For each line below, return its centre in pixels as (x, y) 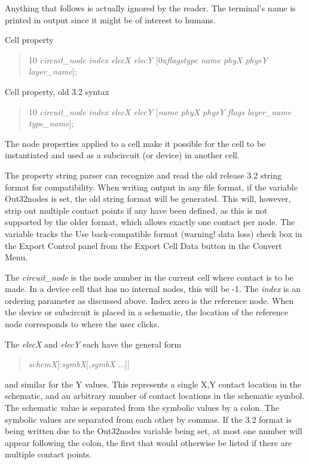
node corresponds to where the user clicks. (82, 324)
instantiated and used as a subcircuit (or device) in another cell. (122, 155)
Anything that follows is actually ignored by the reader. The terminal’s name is (150, 8)
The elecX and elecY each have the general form (93, 344)
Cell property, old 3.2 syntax (57, 91)
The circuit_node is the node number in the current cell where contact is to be (149, 277)
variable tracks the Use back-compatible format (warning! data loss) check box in (154, 233)
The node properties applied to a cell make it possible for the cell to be (135, 143)
